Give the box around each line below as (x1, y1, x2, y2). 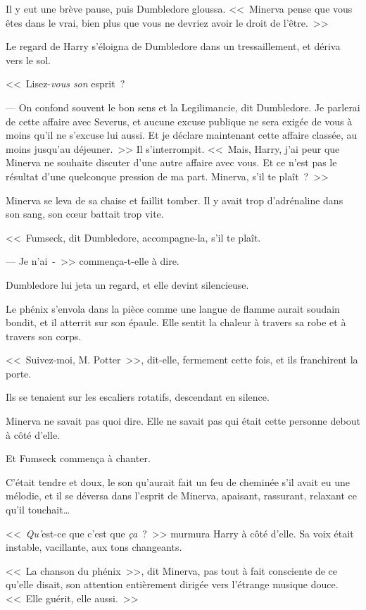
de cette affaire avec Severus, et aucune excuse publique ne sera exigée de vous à (6, 113, 353, 128)
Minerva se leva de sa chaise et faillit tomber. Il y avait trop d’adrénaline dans (6, 192, 343, 207)
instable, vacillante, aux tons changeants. (6, 540, 182, 554)
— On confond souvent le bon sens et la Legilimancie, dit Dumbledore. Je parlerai (6, 99, 360, 114)
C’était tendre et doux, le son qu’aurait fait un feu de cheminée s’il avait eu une (6, 474, 351, 489)
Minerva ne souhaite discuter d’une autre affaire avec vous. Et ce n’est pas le (6, 155, 337, 170)
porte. (6, 366, 32, 380)
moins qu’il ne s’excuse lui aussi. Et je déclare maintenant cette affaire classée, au (6, 127, 358, 142)
